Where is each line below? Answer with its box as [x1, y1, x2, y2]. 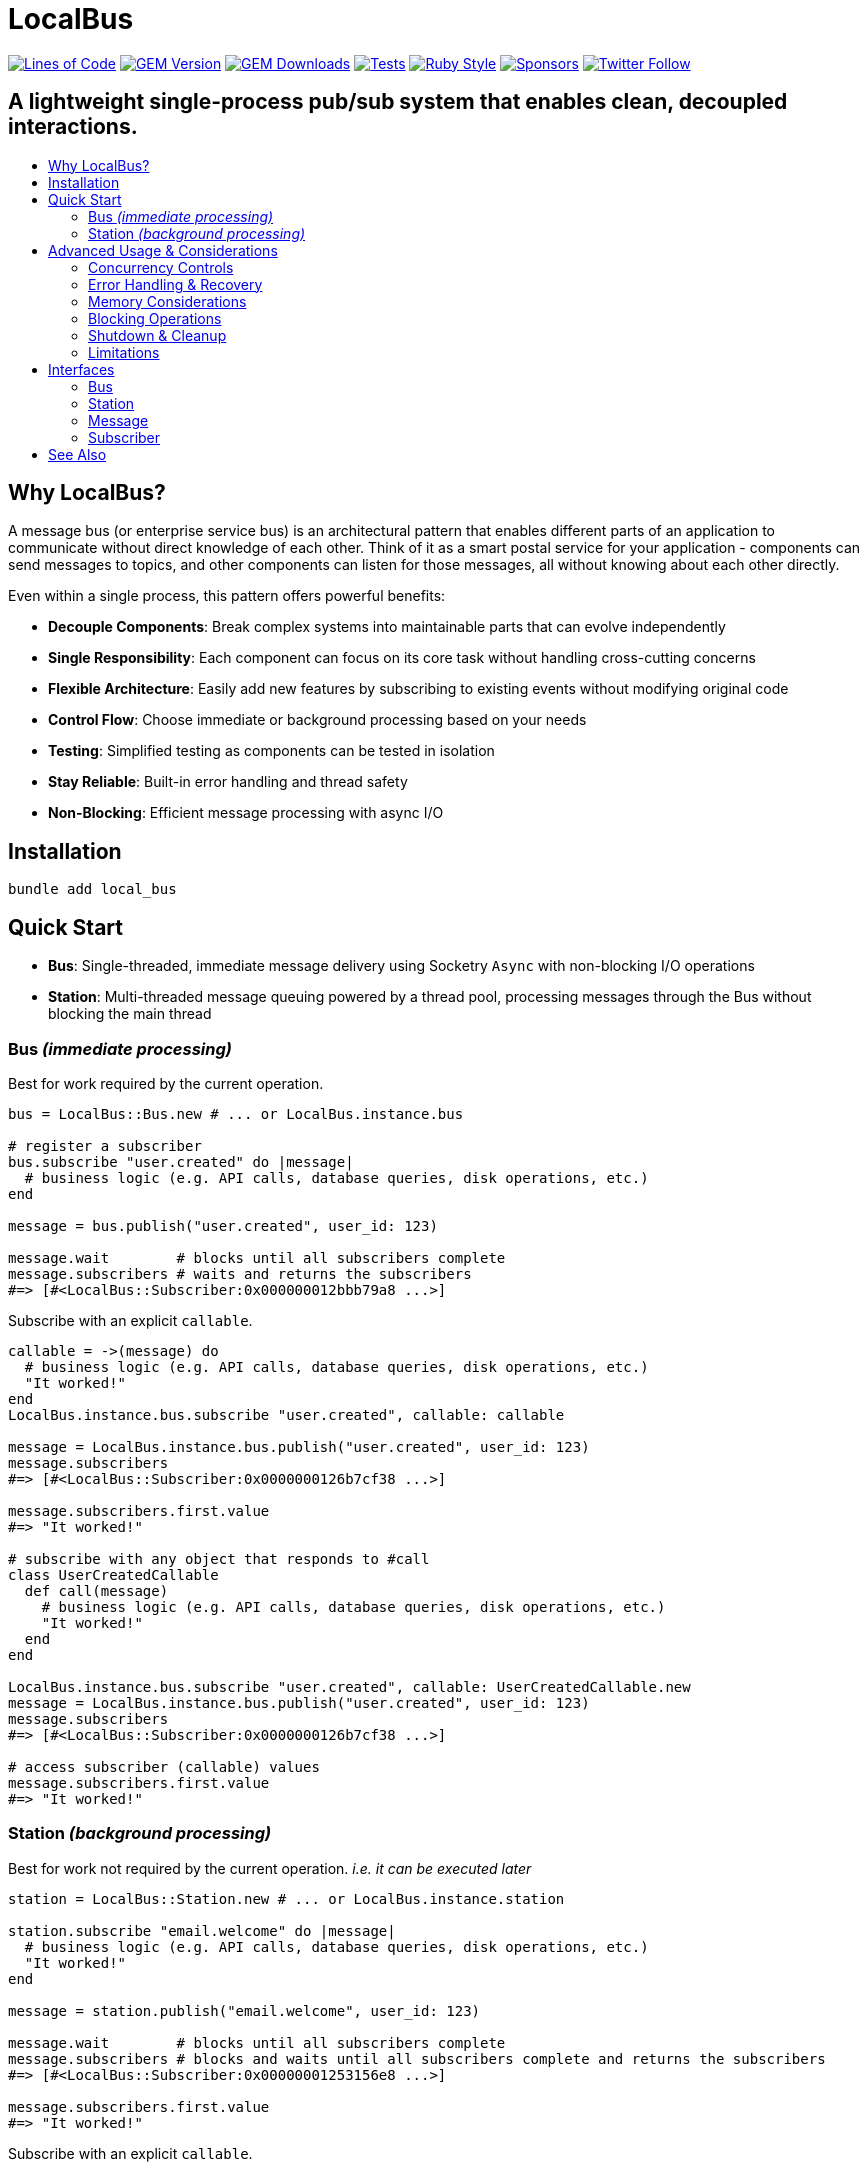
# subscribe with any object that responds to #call [8, 1550, 430, 1567]
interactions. [8, 114, 138, 140]
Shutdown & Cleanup [88, 326, 227, 344]
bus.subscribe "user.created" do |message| [8, 1153, 354, 1170]
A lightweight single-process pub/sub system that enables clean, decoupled [8, 89, 788, 115]
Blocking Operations [88, 309, 222, 327]
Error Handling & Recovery [88, 275, 263, 293]
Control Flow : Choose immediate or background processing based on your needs [48, 711, 587, 729]
